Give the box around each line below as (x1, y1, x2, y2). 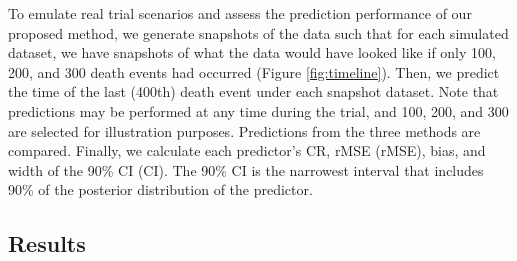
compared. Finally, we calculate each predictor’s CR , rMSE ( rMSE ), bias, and (8, 140, 486, 161)
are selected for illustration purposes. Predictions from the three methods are (8, 120, 481, 141)
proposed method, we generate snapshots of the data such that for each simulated (8, 22, 509, 43)
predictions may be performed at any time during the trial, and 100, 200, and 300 (8, 100, 509, 121)
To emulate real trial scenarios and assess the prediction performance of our (8, 3, 472, 23)
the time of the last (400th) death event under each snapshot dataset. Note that (8, 81, 499, 102)
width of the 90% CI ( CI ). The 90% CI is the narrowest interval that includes (8, 159, 484, 180)
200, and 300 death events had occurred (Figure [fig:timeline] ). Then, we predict (8, 61, 500, 82)
